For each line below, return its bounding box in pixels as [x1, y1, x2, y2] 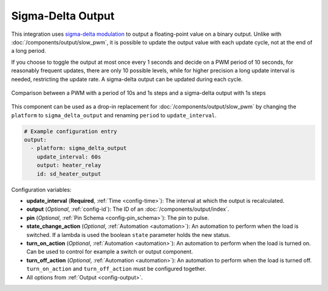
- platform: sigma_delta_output [30, 145, 127, 152]
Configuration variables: [11, 186, 72, 193]
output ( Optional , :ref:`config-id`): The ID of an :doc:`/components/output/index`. [26, 205, 230, 213]
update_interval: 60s [36, 153, 101, 160]
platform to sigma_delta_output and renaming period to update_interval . [11, 111, 217, 118]
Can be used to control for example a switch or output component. [26, 248, 193, 255]
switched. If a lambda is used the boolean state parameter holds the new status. [26, 231, 231, 238]
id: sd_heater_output [36, 170, 101, 177]
